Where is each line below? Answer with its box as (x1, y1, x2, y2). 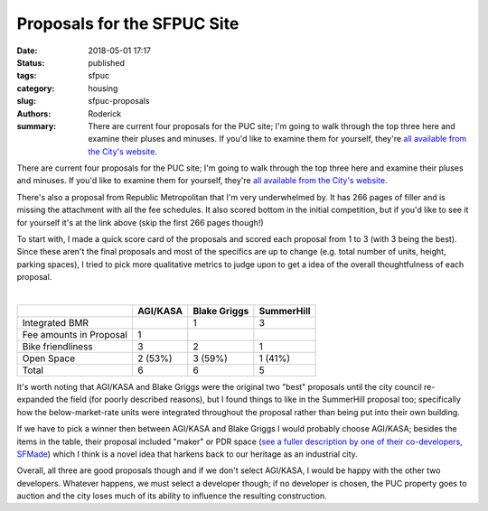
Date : (16, 45, 38, 56)
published (88, 57, 126, 68)
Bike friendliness (22, 339, 94, 352)
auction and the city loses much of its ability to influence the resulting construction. (16, 490, 327, 501)
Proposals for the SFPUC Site (16, 14, 239, 33)
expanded (16, 394, 54, 405)
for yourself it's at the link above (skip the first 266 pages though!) (16, 217, 264, 228)
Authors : (16, 108, 52, 119)
